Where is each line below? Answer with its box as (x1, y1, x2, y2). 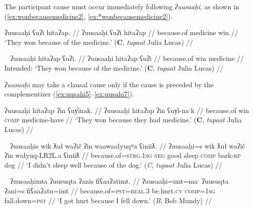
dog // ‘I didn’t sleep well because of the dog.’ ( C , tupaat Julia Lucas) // (4, 159, 222, 170)
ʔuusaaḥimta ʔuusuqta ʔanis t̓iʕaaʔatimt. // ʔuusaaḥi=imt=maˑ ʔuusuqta (10, 176, 229, 186)
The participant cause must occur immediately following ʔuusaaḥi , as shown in (4, 1, 239, 11)
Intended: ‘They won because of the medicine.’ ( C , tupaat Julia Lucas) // (4, 62, 224, 73)
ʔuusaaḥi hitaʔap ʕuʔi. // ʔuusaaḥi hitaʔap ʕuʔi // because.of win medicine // (10, 53, 244, 63)
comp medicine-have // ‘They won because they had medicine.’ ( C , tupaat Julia (4, 114, 242, 125)
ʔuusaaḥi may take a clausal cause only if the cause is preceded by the (4, 79, 214, 89)
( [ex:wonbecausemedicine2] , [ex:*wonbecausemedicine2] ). (4, 11, 173, 21)
